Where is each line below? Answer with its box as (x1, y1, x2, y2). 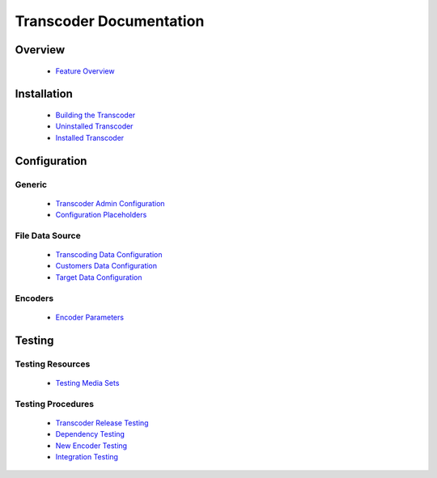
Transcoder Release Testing (55, 417, 149, 428)
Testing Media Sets (55, 378, 120, 387)
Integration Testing (55, 451, 119, 461)
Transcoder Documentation (15, 12, 205, 30)
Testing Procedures (15, 398, 95, 409)
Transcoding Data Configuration (55, 250, 163, 260)
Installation (15, 87, 73, 101)
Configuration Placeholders (55, 210, 147, 220)
